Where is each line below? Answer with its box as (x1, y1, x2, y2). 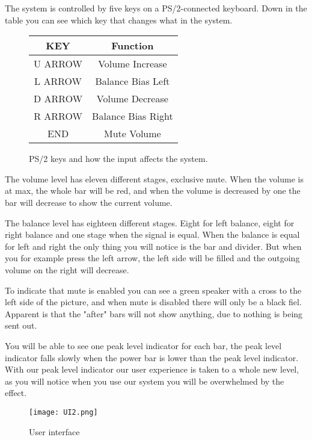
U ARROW (34, 57, 82, 71)
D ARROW (34, 91, 83, 106)
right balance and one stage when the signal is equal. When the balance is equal (5, 228, 300, 241)
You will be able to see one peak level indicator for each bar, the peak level (5, 339, 282, 352)
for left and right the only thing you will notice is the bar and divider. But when (5, 240, 302, 252)
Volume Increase (98, 57, 167, 71)
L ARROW (34, 74, 82, 88)
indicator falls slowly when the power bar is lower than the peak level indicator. (5, 351, 299, 364)
